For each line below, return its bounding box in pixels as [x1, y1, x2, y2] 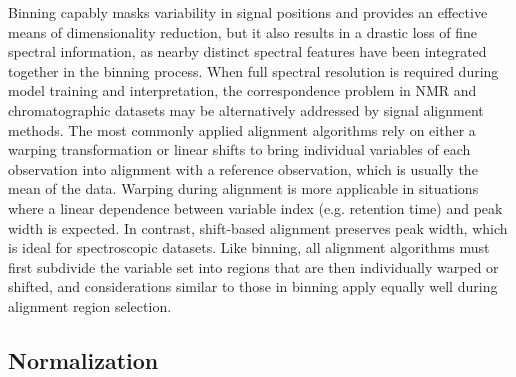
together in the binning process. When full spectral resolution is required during [8, 60, 499, 81]
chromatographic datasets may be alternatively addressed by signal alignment [8, 99, 484, 120]
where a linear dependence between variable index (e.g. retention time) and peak [8, 197, 503, 218]
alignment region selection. [8, 295, 172, 316]
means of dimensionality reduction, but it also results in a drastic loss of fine [8, 21, 477, 42]
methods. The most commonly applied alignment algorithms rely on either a [8, 119, 476, 140]
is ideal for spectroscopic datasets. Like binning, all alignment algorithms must [8, 237, 490, 258]
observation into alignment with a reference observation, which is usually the [8, 158, 478, 179]
